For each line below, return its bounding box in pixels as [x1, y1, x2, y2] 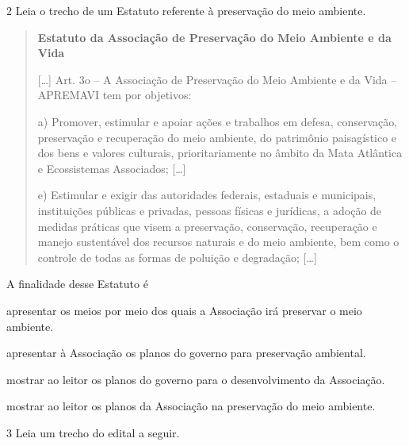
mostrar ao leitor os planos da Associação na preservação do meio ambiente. [6, 398, 376, 414]
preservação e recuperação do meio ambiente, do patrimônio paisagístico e [37, 129, 397, 145]
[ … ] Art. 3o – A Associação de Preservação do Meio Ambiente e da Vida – [37, 71, 397, 87]
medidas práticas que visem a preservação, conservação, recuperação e [37, 217, 377, 234]
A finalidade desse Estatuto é [6, 275, 148, 292]
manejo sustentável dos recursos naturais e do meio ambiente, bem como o [37, 233, 399, 250]
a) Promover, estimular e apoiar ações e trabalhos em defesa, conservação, [37, 113, 398, 129]
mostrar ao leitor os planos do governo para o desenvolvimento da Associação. [6, 371, 385, 387]
